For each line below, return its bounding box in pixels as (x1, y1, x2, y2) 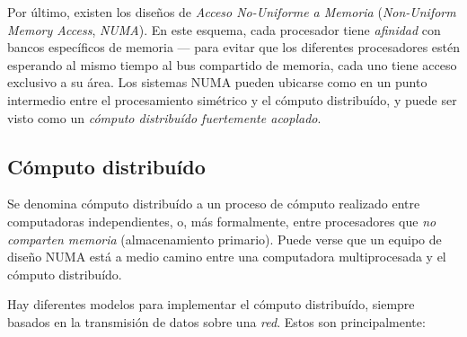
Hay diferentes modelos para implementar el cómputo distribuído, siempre (7, 295, 415, 314)
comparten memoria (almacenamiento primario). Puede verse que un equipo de (7, 229, 442, 248)
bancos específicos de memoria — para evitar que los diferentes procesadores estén (7, 38, 460, 57)
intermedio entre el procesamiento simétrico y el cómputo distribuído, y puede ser (7, 90, 457, 109)
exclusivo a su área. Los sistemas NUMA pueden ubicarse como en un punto (7, 73, 427, 92)
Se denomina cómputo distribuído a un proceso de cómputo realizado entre (7, 194, 420, 213)
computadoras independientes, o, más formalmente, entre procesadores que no (7, 211, 436, 230)
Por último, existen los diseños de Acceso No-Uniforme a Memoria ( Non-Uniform (7, 3, 456, 21)
